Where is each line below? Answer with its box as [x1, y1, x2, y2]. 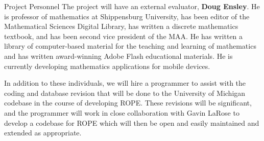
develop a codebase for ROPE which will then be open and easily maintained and [4, 117, 259, 128]
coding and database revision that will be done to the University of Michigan [4, 87, 246, 98]
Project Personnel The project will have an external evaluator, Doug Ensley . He [4, 1, 260, 11]
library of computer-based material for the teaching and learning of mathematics [4, 41, 256, 51]
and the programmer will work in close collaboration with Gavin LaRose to [4, 107, 239, 118]
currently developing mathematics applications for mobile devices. [4, 60, 210, 71]
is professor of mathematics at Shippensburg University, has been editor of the [4, 11, 250, 21]
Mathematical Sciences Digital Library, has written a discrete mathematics [4, 21, 238, 31]
